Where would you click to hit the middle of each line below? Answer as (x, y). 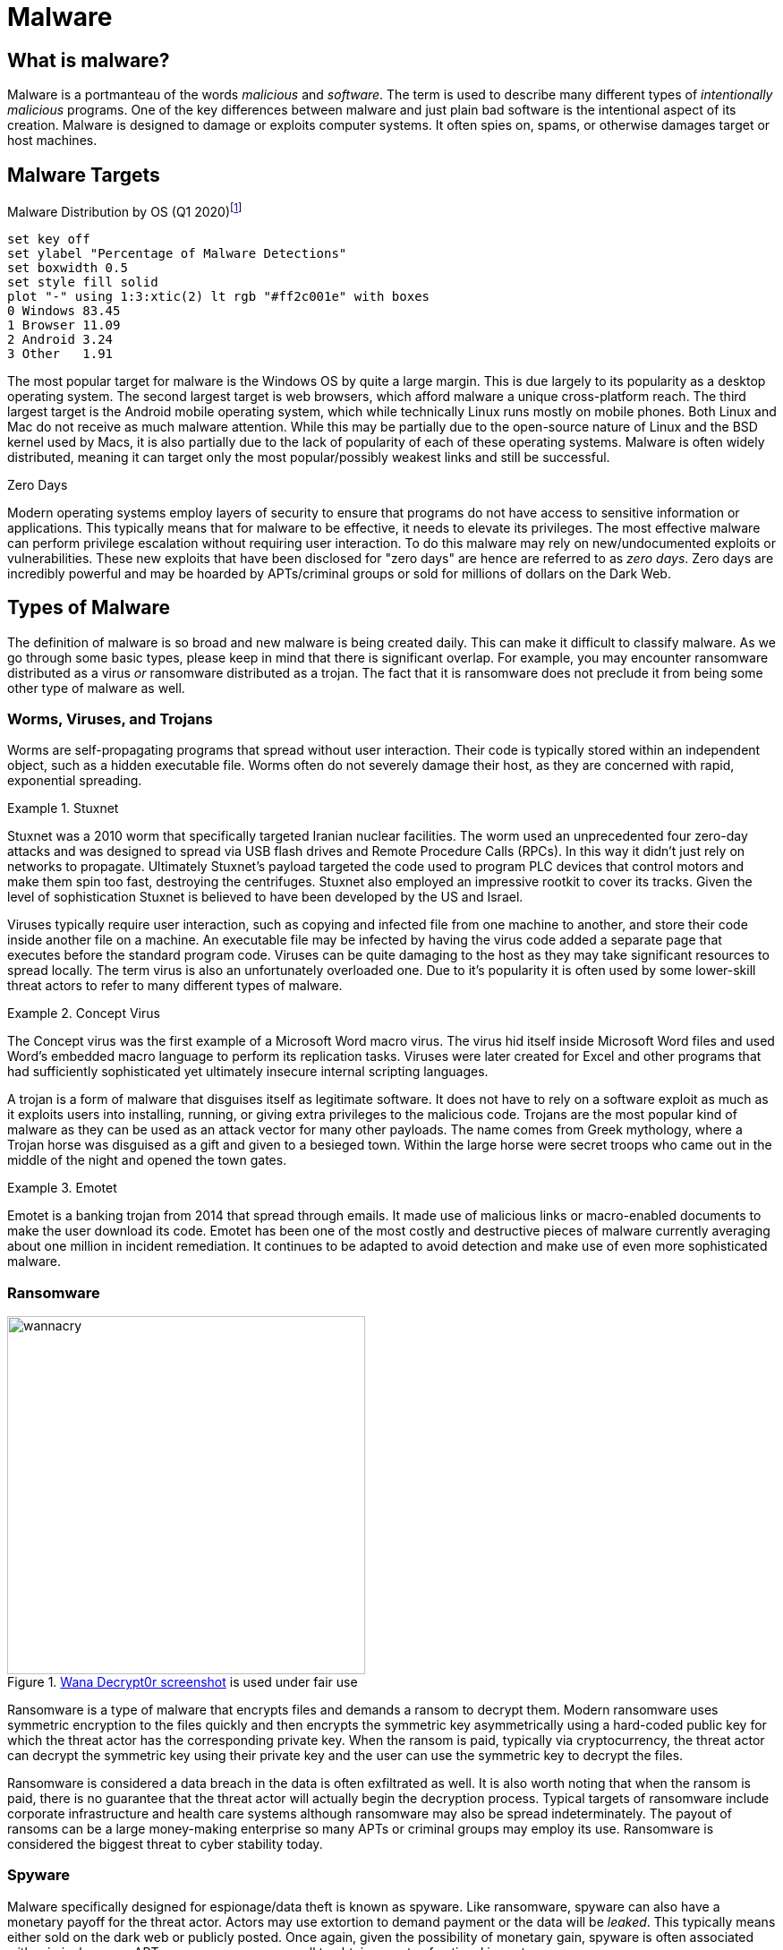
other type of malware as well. (96, 688)
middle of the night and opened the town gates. (147, 1160)
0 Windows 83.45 (64, 310)
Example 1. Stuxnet (63, 808)
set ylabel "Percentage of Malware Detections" (177, 253)
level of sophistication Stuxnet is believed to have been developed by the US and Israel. (265, 897)
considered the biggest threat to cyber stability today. (165, 1844)
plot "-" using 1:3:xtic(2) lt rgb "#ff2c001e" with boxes (219, 296)
